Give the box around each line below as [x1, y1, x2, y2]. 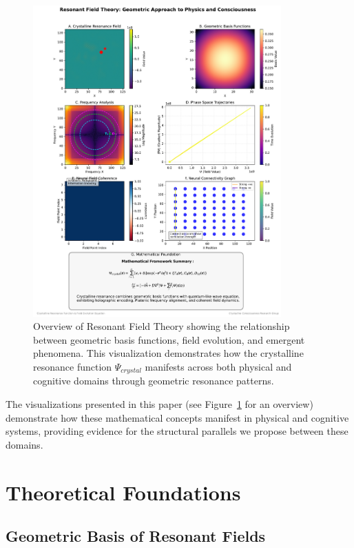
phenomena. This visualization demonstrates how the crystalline [33, 346, 304, 360]
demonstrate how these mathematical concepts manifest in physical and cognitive [6, 410, 349, 424]
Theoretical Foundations [6, 478, 241, 506]
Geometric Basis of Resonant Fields [6, 525, 266, 547]
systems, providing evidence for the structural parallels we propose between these [6, 424, 348, 438]
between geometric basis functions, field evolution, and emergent [33, 332, 305, 346]
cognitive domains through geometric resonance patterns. [33, 373, 274, 388]
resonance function [33, 359, 112, 373]
